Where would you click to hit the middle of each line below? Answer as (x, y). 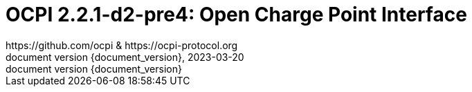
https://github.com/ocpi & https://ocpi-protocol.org (122, 45)
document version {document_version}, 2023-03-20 (125, 57)
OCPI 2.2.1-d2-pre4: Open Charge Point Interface (236, 15)
